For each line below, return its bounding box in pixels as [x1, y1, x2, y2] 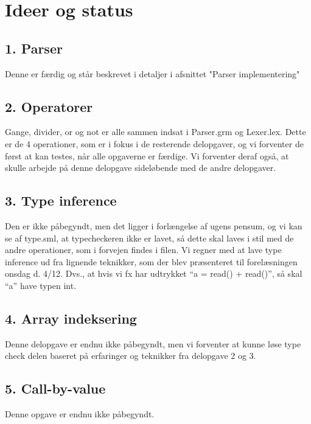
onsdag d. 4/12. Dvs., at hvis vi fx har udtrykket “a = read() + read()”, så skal [5, 267, 302, 280]
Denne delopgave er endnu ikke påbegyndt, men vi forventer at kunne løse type [5, 337, 301, 350]
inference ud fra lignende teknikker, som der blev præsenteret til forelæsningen [5, 255, 298, 268]
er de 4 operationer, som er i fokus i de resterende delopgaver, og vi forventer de [5, 137, 304, 150]
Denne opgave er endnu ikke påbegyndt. [5, 408, 155, 420]
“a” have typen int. [5, 279, 77, 291]
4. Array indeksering [5, 308, 137, 327]
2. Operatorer [5, 97, 93, 116]
